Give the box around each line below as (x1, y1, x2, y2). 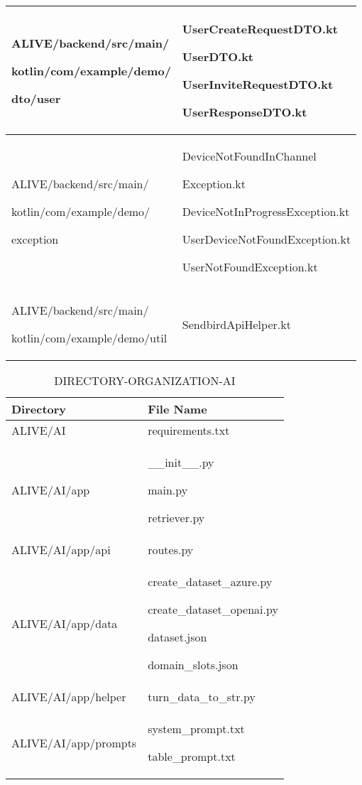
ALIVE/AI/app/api (11, 541, 111, 558)
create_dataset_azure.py (148, 573, 273, 590)
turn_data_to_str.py (148, 688, 256, 705)
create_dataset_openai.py (148, 601, 278, 617)
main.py (148, 482, 188, 498)
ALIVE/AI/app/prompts (11, 734, 137, 751)
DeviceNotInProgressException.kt (182, 203, 350, 220)
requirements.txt (148, 422, 230, 438)
